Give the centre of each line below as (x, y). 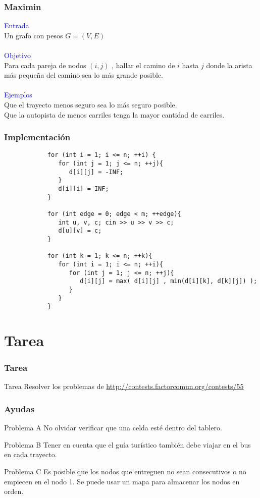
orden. (14, 491)
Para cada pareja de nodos (45, 65)
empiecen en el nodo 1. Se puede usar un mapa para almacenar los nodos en (122, 481)
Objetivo (17, 55)
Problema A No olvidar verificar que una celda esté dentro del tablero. (113, 428)
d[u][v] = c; (80, 231)
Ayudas (19, 408)
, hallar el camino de (143, 65)
